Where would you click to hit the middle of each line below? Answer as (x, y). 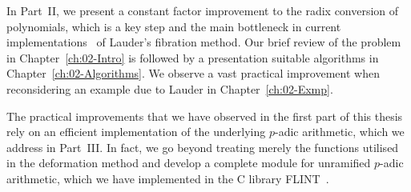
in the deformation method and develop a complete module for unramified (189, 163)
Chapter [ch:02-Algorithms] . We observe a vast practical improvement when (193, 73)
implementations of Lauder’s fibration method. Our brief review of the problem (204, 42)
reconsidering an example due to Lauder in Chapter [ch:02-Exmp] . (170, 88)
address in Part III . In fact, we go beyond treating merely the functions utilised (203, 147)
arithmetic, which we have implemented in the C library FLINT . (168, 178)
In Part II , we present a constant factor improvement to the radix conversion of (203, 10)
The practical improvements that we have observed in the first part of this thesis (205, 116)
